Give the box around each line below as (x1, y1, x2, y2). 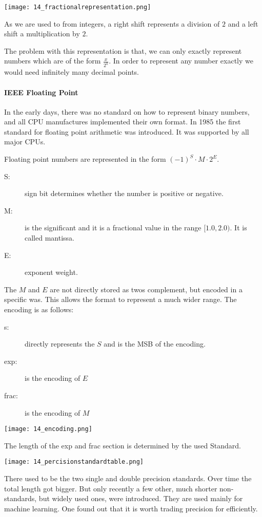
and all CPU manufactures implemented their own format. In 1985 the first (4, 116, 241, 127)
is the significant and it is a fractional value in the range (25, 222, 201, 233)
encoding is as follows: (4, 304, 74, 315)
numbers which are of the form (4, 55, 101, 66)
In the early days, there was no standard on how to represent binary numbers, (4, 106, 250, 117)
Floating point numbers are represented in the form (4, 154, 166, 164)
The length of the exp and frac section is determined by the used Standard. (4, 440, 241, 450)
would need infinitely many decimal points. (4, 67, 139, 77)
